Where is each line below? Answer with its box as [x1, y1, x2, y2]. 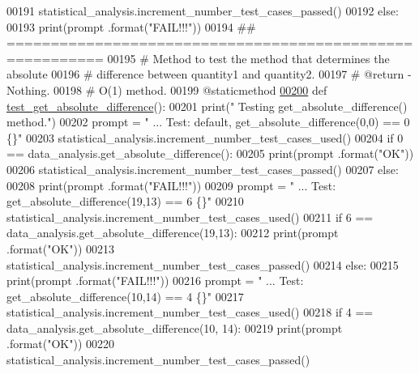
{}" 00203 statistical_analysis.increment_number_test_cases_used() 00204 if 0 [6, 129, 404, 146]
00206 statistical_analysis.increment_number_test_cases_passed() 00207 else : [6, 160, 399, 177]
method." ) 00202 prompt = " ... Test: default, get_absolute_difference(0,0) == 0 [6, 113, 410, 130]
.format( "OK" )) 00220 [6, 335, 115, 352]
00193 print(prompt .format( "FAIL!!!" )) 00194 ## [6, 18, 256, 35]
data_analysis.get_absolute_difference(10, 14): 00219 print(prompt [6, 319, 343, 336]
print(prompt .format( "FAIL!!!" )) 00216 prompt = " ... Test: [6, 272, 304, 289]
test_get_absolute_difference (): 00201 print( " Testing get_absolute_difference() [6, 97, 408, 114]
